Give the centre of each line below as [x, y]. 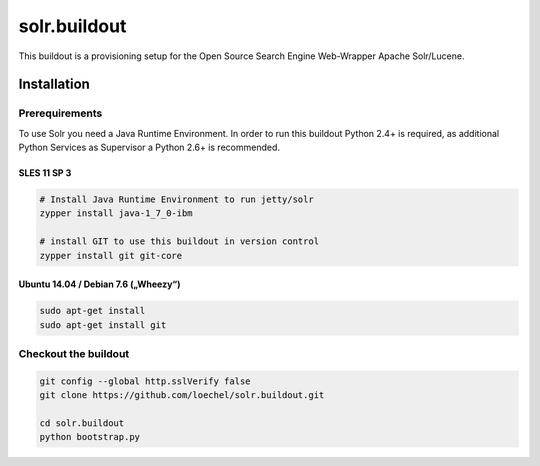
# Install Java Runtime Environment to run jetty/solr [176, 199]
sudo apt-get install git [103, 324]
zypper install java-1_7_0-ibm [116, 213]
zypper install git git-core [111, 255]
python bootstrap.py [89, 437]
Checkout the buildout [74, 353]
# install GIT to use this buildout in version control [179, 241]
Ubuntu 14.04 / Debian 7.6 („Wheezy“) [99, 284]
